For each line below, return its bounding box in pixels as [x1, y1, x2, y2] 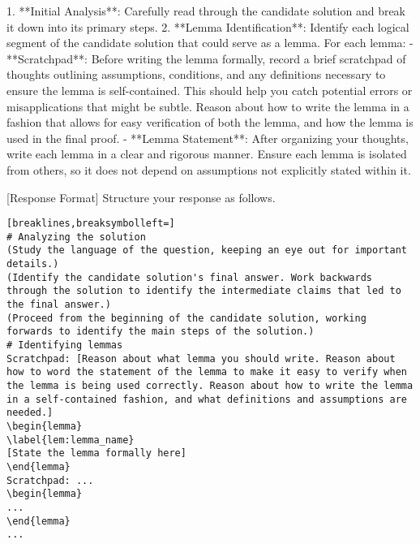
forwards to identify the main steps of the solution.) [6, 326, 315, 338]
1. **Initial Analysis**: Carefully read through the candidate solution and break [6, 2, 406, 19]
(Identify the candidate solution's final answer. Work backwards [6, 271, 373, 283]
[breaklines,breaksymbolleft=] [6, 218, 175, 230]
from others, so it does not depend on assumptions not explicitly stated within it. [6, 161, 411, 178]
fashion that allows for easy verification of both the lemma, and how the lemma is [6, 114, 414, 131]
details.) [6, 258, 59, 270]
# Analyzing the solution [6, 231, 146, 243]
